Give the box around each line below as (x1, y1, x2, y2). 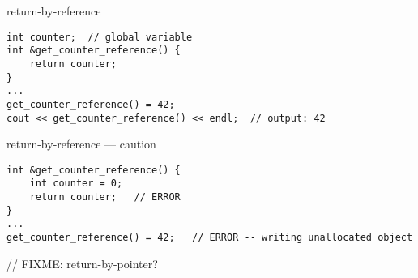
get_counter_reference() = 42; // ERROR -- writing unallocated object (6, 232, 413, 244)
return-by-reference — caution (6, 135, 156, 152)
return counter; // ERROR (29, 191, 181, 203)
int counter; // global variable (6, 31, 193, 43)
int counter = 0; (29, 177, 123, 190)
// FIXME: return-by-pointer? (6, 254, 158, 272)
